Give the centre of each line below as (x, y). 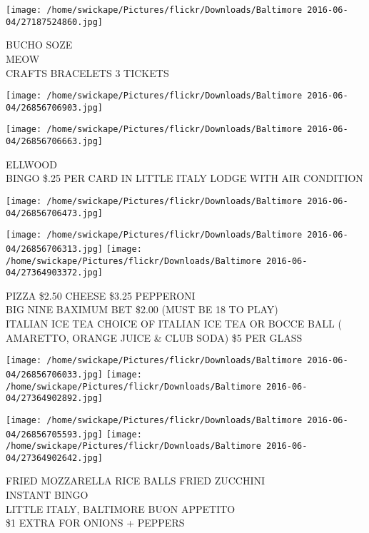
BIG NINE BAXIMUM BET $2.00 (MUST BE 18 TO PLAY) (142, 309)
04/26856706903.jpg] (55, 107)
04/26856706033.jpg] (55, 374)
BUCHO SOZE (39, 45)
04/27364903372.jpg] (55, 273)
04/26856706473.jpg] (55, 213)
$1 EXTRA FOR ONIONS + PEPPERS (95, 523)
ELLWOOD (31, 164)
